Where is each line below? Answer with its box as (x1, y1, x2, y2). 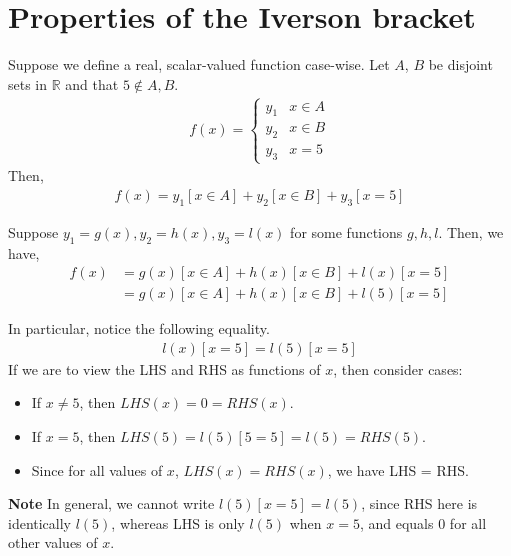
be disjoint (428, 54, 493, 75)
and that (65, 73, 119, 94)
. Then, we (438, 221, 504, 242)
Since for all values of (31, 459, 163, 480)
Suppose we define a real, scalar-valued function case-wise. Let (8, 54, 390, 75)
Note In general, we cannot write (8, 493, 215, 514)
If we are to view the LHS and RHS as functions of (8, 358, 321, 379)
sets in (8, 73, 48, 94)
